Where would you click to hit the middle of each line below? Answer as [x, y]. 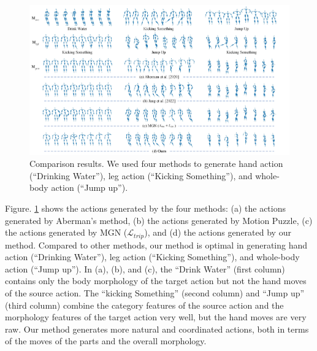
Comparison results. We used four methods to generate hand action [156, 164]
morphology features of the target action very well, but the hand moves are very [156, 317]
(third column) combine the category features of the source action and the [144, 305]
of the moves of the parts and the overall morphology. [106, 341]
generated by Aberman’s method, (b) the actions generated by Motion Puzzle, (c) [159, 220]
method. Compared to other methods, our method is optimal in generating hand [156, 245]
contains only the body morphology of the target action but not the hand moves [156, 281]
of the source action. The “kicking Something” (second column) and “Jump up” [155, 292]
